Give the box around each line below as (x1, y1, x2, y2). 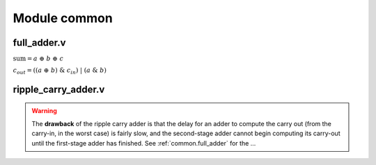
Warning (31, 107, 57, 115)
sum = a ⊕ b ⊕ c (13, 55, 64, 62)
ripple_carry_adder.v (13, 83, 105, 95)
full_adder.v (13, 37, 66, 49)
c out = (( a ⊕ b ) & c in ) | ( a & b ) (13, 66, 107, 76)
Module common (13, 10, 113, 26)
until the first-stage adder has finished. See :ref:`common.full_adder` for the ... (31, 139, 256, 147)
